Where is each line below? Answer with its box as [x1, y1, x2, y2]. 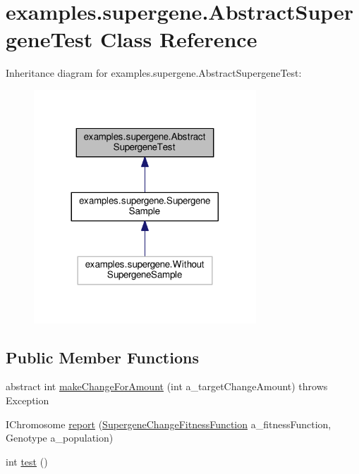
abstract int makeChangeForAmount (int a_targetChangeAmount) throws [6, 379, 328, 394]
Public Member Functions [6, 346, 199, 368]
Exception [6, 392, 49, 407]
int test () [6, 454, 48, 468]
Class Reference [99, 25, 257, 54]
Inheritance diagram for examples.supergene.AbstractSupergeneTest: [6, 66, 302, 80]
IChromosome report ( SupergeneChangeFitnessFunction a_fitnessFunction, [6, 416, 331, 431]
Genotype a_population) [6, 430, 114, 445]
